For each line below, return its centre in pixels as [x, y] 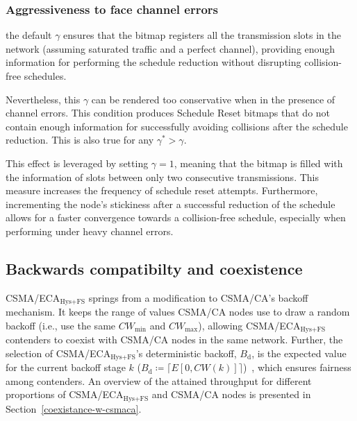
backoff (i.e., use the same [61, 325]
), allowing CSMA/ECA [249, 325]
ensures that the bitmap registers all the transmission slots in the [202, 35]
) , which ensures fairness [297, 367]
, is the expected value [299, 353]
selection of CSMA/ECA [58, 353]
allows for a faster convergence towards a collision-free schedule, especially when [176, 217]
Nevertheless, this [43, 99]
